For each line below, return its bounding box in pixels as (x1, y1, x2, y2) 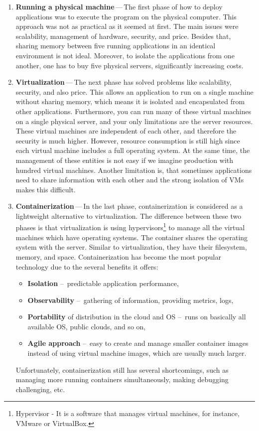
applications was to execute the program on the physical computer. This (15, 11, 237, 21)
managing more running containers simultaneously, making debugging (15, 374, 229, 385)
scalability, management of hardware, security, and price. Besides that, (15, 30, 231, 41)
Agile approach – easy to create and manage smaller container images (27, 338, 249, 348)
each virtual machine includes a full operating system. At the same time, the (15, 145, 250, 155)
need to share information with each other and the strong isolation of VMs (15, 174, 244, 185)
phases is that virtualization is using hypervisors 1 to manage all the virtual (15, 221, 245, 233)
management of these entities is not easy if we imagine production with (15, 154, 234, 165)
